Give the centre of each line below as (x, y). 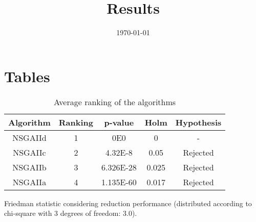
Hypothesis (198, 122)
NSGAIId (29, 137)
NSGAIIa (29, 182)
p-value (119, 122)
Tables (27, 76)
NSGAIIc (29, 152)
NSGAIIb (29, 167)
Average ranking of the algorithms (115, 102)
